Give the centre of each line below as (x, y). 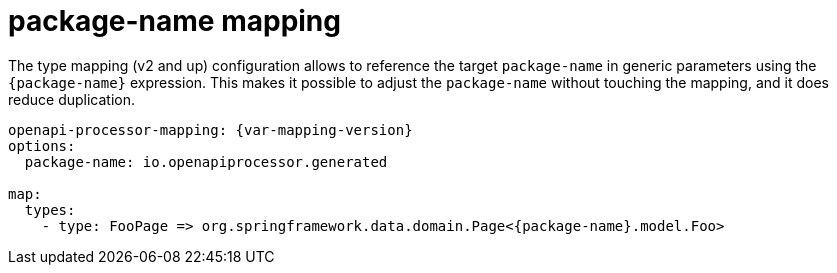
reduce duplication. (72, 99)
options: (42, 145)
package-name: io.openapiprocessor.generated (206, 161)
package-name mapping (174, 21)
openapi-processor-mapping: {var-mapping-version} (210, 129)
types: (50, 209)
